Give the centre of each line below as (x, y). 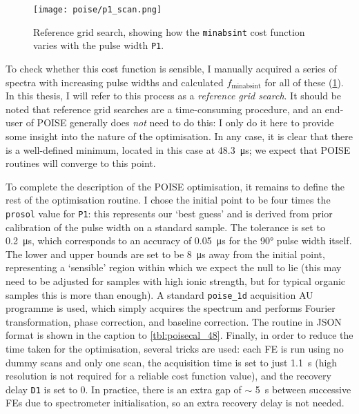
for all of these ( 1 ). (304, 82)
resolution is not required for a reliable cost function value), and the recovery (168, 376)
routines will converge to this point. (81, 163)
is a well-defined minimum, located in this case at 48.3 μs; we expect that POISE (178, 149)
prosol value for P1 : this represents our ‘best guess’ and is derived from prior (169, 213)
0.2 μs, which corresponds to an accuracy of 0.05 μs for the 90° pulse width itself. (179, 240)
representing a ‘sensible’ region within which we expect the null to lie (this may (174, 267)
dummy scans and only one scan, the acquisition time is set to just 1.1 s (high (172, 362)
